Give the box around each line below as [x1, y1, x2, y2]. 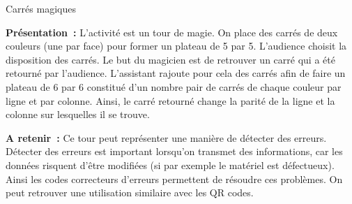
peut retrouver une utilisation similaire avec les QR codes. [6, 185, 254, 200]
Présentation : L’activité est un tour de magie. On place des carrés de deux [6, 24, 338, 39]
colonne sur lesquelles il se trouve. [6, 107, 150, 122]
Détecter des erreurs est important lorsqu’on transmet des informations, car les [6, 144, 343, 159]
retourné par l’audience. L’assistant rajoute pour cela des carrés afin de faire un [6, 66, 346, 80]
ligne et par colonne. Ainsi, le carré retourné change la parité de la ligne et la [6, 93, 335, 108]
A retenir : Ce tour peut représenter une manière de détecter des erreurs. [6, 130, 327, 145]
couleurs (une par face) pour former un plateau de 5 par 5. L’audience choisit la [6, 38, 347, 53]
